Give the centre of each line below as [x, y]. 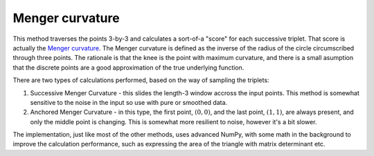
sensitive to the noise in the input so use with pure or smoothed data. [129, 102]
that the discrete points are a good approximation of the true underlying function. [128, 67]
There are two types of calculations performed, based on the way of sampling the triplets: [141, 80]
